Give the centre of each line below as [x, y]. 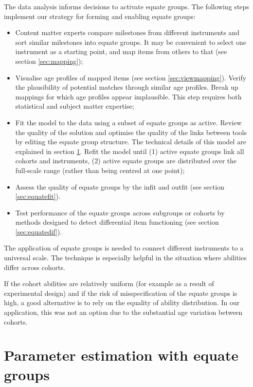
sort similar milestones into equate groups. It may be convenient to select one [131, 42]
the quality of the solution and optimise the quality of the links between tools [131, 132]
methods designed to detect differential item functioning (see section [117, 222]
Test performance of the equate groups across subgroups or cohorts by [120, 212]
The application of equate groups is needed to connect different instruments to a [124, 248]
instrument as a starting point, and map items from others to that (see [121, 51]
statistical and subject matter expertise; [75, 106]
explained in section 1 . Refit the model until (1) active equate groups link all [130, 151]
